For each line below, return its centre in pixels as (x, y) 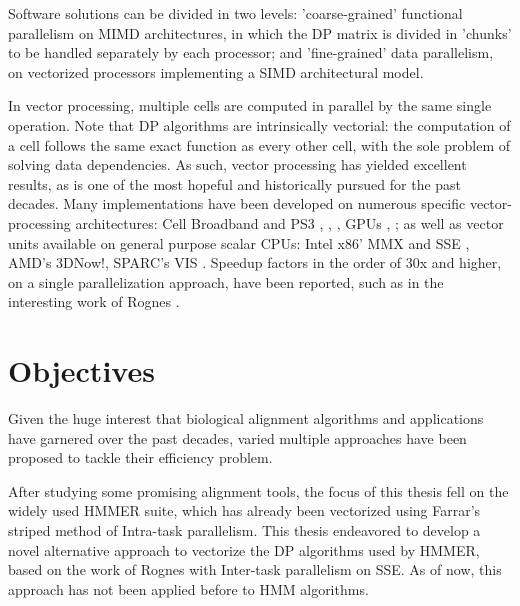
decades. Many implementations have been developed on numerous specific (237, 203)
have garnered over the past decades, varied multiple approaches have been (237, 437)
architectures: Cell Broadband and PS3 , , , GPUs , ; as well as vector (289, 222)
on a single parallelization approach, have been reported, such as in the (226, 281)
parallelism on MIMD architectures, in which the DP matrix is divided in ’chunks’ (260, 32)
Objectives (81, 370)
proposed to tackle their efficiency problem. (140, 457)
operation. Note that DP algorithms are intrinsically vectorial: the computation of (259, 124)
